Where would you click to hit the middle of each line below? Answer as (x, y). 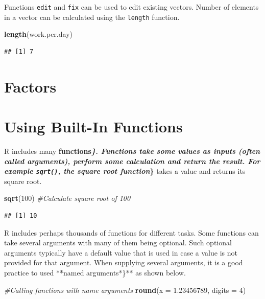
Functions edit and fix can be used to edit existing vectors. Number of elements (131, 7)
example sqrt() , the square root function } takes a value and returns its (125, 171)
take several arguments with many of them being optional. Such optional (118, 243)
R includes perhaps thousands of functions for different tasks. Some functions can (131, 232)
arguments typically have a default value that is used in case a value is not (121, 252)
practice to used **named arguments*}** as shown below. (95, 272)
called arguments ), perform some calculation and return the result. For (132, 161)
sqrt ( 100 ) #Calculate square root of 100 (67, 198)
